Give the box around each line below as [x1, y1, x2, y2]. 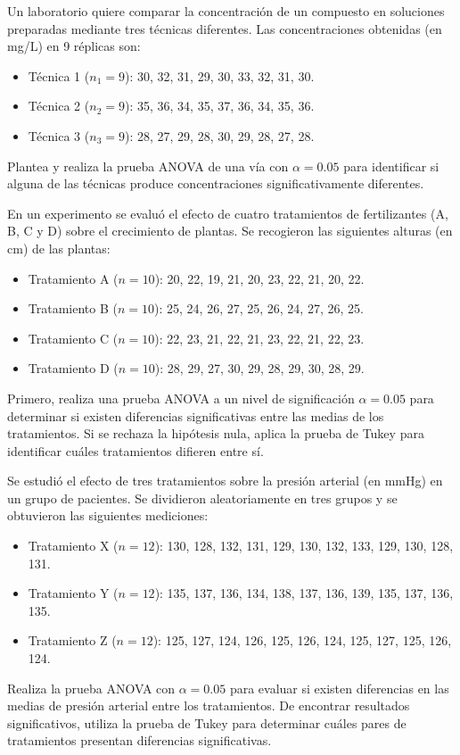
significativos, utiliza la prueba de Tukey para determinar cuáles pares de [7, 713, 407, 732]
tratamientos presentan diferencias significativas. [7, 731, 272, 750]
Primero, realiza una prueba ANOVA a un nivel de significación [7, 388, 355, 407]
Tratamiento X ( [28, 536, 119, 555]
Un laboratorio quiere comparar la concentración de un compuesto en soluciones [7, 2, 445, 20]
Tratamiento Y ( [28, 584, 119, 602]
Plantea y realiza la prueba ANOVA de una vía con [7, 156, 289, 175]
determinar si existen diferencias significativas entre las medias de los [7, 406, 384, 425]
